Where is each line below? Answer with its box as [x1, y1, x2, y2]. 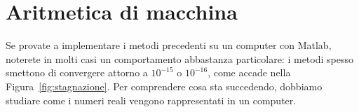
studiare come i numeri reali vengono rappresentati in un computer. [6, 92, 297, 107]
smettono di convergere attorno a [6, 65, 148, 80]
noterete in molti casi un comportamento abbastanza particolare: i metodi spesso [6, 51, 353, 66]
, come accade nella [208, 65, 291, 80]
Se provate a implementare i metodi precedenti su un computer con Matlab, [6, 38, 332, 52]
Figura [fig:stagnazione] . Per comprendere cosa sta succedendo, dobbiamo [6, 78, 323, 93]
